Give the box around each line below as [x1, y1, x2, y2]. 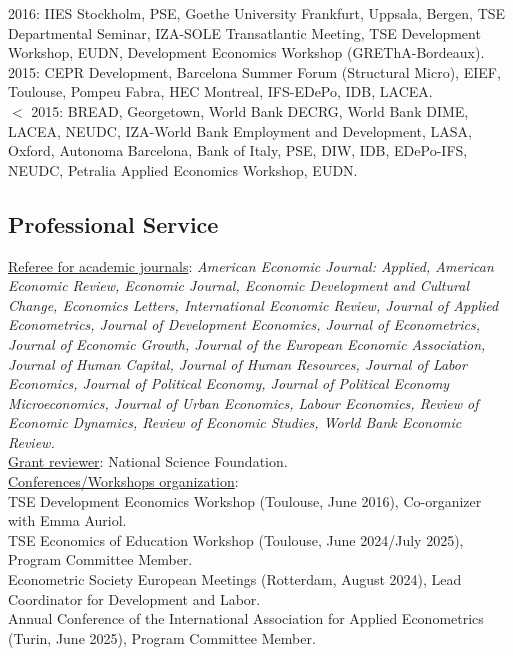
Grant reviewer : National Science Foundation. [8, 451, 288, 472]
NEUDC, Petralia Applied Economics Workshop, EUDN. [8, 159, 358, 180]
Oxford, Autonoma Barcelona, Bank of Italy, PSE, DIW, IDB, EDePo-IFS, [8, 140, 468, 161]
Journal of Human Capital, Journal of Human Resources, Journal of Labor [8, 353, 467, 374]
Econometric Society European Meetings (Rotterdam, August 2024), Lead [8, 569, 462, 590]
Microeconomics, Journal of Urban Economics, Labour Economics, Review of [8, 392, 479, 413]
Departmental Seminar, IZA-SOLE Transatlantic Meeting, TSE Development [8, 22, 481, 43]
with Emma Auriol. [8, 510, 127, 531]
